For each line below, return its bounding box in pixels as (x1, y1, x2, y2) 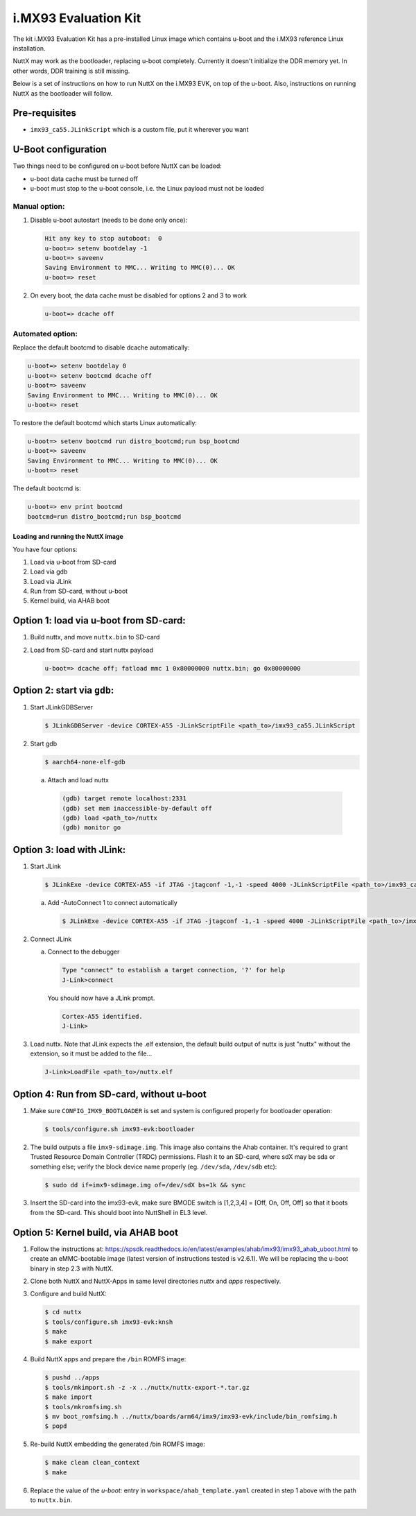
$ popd (44, 1422, 67, 1430)
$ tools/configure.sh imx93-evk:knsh (44, 1318, 173, 1326)
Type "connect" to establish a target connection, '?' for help (62, 966, 286, 974)
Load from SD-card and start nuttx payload (30, 646, 154, 654)
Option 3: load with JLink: (12, 843, 126, 856)
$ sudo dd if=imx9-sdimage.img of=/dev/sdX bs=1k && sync (44, 1181, 246, 1189)
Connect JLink (30, 935, 72, 943)
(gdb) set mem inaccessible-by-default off (62, 804, 213, 812)
